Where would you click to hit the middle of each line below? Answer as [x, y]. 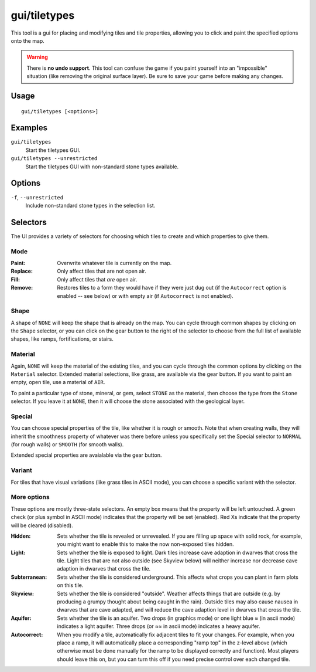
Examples [29, 128]
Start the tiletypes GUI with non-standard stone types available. [102, 167]
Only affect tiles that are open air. [97, 279]
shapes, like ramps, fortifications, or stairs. [62, 339]
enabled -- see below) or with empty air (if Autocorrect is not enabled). [145, 296]
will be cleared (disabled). [42, 525]
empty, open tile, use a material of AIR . [58, 382]
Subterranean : [29, 577]
